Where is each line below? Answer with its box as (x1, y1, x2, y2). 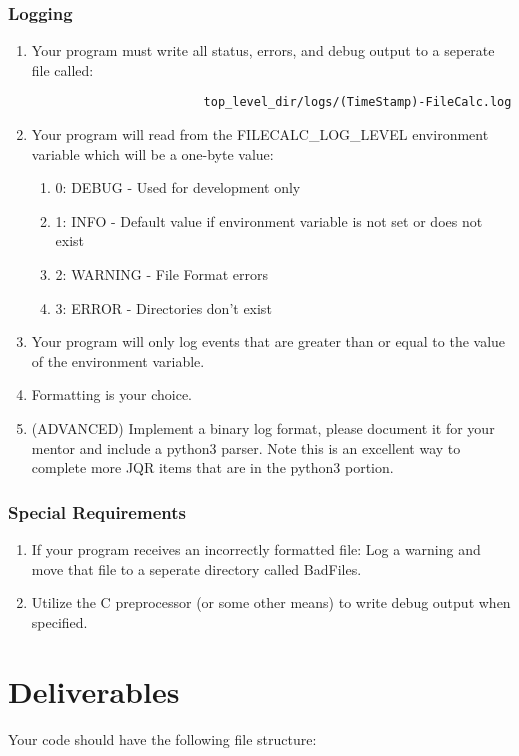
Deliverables (8, 670, 180, 711)
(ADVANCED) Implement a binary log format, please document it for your (31, 418, 495, 438)
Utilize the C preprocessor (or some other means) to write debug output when (31, 592, 511, 613)
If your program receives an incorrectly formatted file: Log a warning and (31, 539, 481, 559)
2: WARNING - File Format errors (55, 264, 269, 285)
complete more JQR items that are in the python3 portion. (31, 457, 394, 478)
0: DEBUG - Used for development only (55, 177, 301, 198)
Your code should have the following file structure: (8, 728, 317, 749)
